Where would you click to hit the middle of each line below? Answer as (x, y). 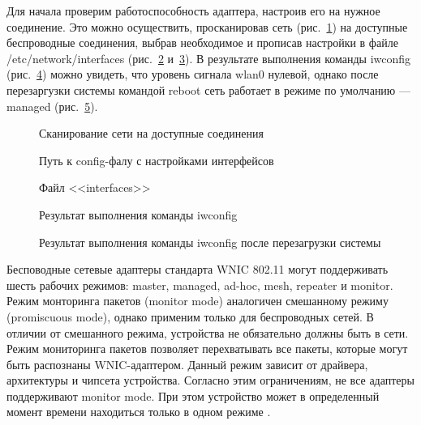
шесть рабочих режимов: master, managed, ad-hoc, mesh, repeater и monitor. (200, 285)
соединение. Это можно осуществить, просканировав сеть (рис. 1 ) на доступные (207, 26)
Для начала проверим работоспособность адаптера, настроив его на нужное (193, 11)
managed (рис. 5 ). (52, 106)
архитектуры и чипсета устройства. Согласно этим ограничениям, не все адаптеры (210, 380)
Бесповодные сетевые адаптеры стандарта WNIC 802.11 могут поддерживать (198, 269)
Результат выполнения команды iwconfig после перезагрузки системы (210, 242)
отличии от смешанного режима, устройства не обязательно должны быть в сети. (208, 332)
